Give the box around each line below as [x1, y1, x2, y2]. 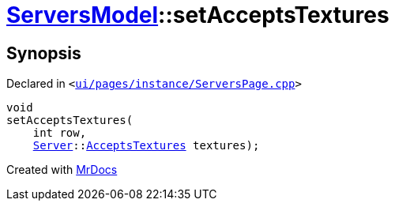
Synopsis [6, 43, 81, 63]
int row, [32, 126, 87, 140]
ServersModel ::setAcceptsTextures [6, 2, 389, 28]
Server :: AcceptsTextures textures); [32, 139, 260, 152]
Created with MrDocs [6, 163, 118, 177]
